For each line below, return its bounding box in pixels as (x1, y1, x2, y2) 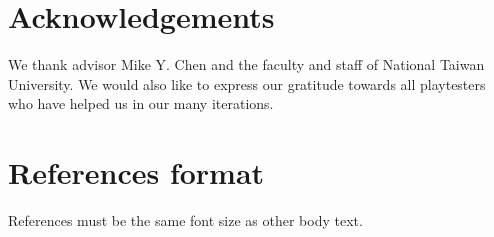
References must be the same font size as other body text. (8, 210, 363, 231)
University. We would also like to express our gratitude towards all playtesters (8, 73, 486, 94)
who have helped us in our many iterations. (8, 93, 274, 114)
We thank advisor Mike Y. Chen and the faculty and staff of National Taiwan (8, 54, 485, 75)
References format (8, 152, 265, 193)
